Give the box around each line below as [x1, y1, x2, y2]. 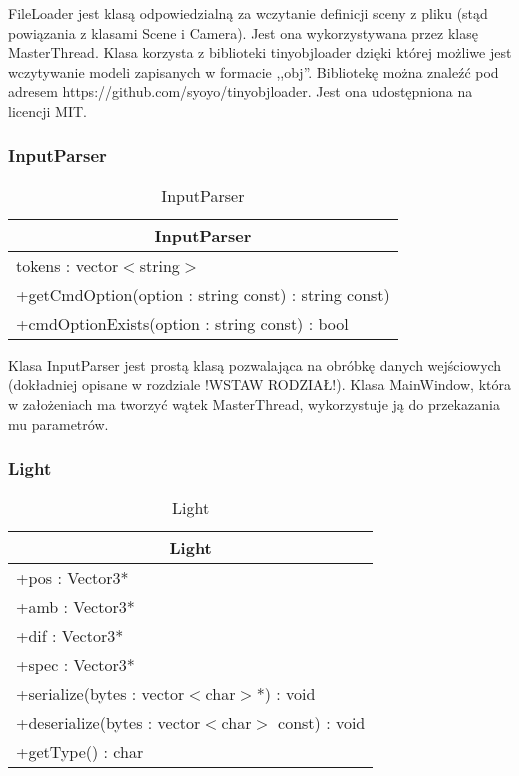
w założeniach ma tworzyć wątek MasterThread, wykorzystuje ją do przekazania [8, 393, 500, 414]
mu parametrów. [8, 413, 109, 434]
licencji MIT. [8, 100, 87, 121]
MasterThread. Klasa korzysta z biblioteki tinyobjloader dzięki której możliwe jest [8, 42, 512, 63]
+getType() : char [16, 740, 144, 764]
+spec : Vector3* [16, 653, 135, 677]
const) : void [278, 711, 366, 735]
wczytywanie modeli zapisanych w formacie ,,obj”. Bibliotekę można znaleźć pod [8, 61, 499, 82]
